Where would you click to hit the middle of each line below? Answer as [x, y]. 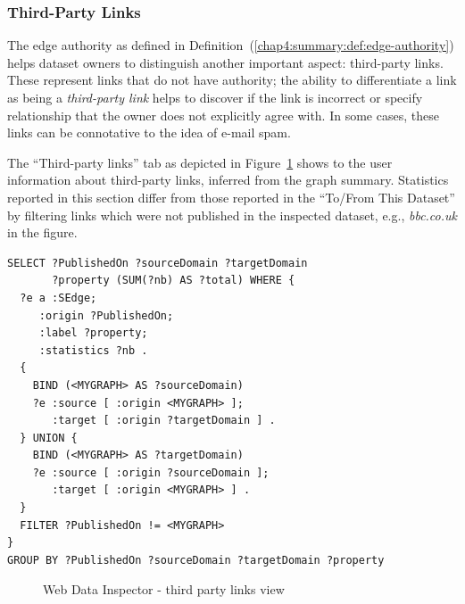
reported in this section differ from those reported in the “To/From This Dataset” [231, 197]
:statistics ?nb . [93, 350]
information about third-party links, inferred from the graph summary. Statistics [228, 180]
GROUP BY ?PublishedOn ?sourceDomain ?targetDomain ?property [196, 560]
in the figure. [42, 232]
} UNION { [49, 438]
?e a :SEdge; [58, 298]
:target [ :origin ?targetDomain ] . [164, 421]
